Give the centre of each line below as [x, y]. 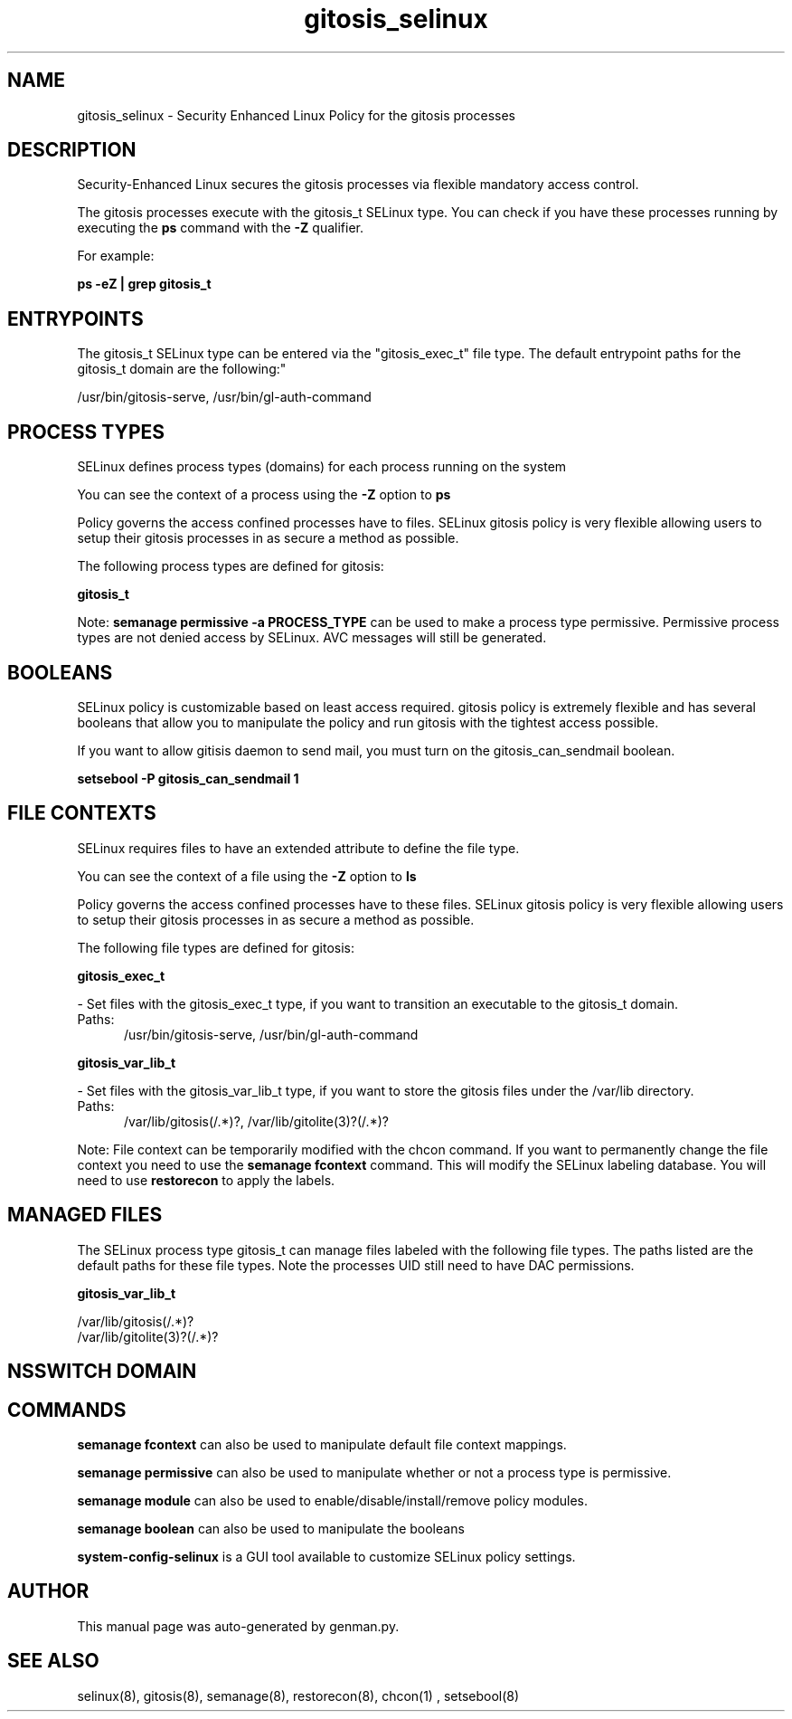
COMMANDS [67, 1410]
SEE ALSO [53, 1661]
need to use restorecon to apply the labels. [206, 1180]
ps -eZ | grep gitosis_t [144, 284]
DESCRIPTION [72, 150]
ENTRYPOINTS [75, 318]
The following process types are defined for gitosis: [231, 566]
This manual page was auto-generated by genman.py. [238, 1626]
